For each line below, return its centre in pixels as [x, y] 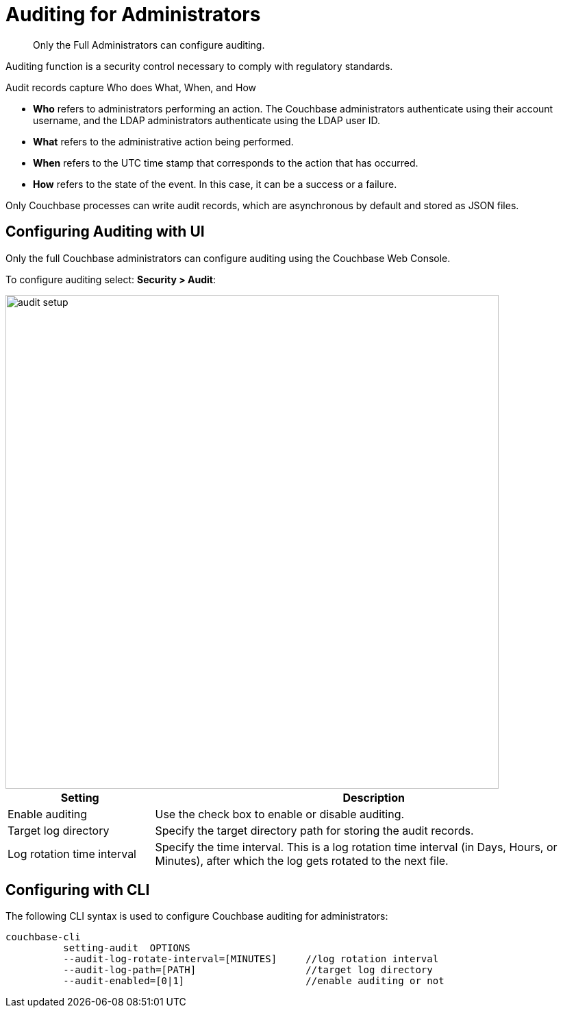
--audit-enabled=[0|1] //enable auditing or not [254, 981]
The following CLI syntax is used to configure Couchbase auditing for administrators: [197, 916]
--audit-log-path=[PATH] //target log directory [248, 970]
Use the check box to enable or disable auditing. [280, 814]
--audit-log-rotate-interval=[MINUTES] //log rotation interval [251, 959]
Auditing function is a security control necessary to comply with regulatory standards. [199, 66]
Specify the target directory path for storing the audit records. [314, 830]
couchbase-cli [43, 937]
